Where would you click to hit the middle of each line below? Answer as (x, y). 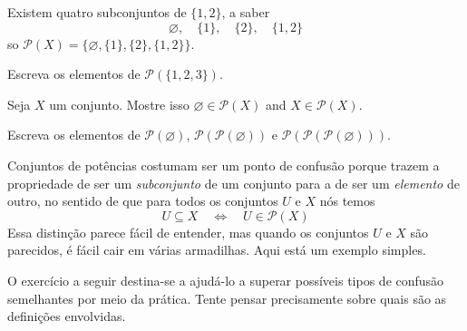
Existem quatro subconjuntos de (97, 12)
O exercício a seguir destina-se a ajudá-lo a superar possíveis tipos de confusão (226, 280)
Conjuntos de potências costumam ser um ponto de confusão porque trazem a (224, 165)
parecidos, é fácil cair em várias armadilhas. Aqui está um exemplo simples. (217, 250)
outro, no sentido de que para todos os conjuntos (143, 201)
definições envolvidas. (67, 316)
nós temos (347, 201)
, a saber (246, 12)
